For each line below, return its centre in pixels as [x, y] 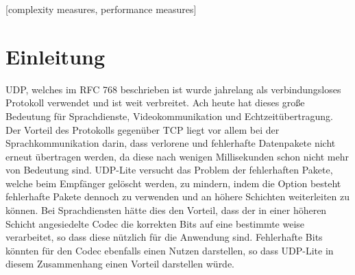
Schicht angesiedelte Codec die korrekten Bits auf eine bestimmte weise [155, 223]
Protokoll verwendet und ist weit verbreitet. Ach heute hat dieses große [155, 103]
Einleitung [56, 56]
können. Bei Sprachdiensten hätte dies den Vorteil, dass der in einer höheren [166, 210]
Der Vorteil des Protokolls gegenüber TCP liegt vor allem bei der [143, 129]
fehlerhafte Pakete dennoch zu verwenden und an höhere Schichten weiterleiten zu [178, 196]
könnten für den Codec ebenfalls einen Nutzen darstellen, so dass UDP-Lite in [170, 250]
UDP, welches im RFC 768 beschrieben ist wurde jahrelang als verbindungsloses [173, 89]
